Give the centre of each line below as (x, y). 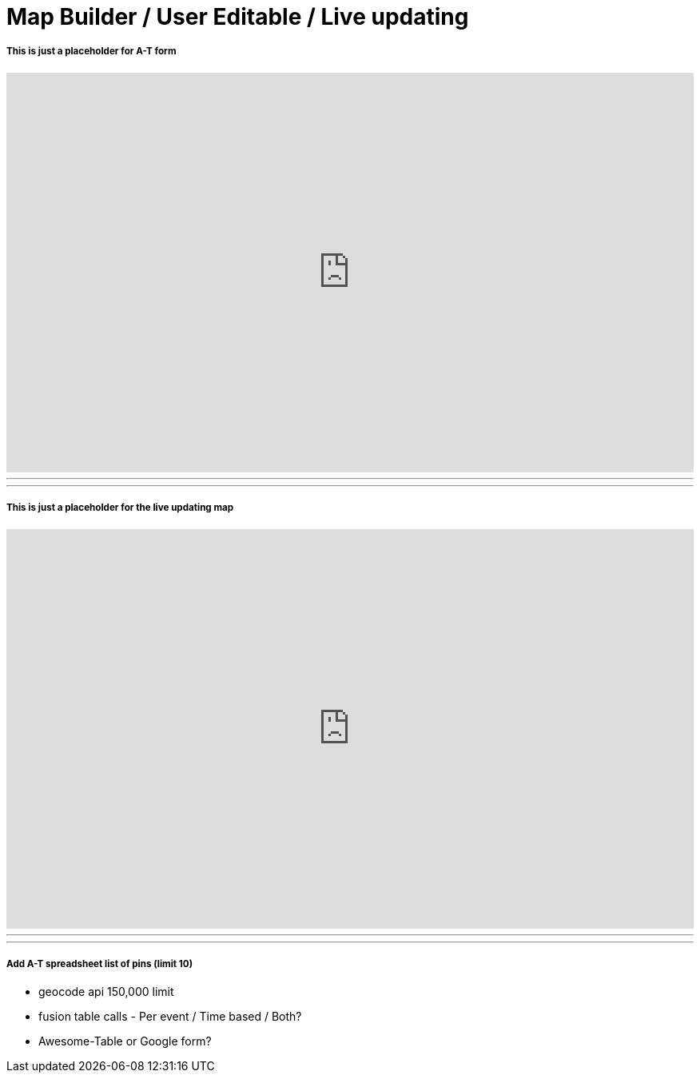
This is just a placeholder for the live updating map (120, 508)
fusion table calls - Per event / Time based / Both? (170, 1017)
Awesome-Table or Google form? (125, 1041)
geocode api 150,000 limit (106, 992)
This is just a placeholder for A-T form (91, 52)
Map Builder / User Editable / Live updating (238, 17)
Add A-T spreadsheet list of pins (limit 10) (100, 964)
